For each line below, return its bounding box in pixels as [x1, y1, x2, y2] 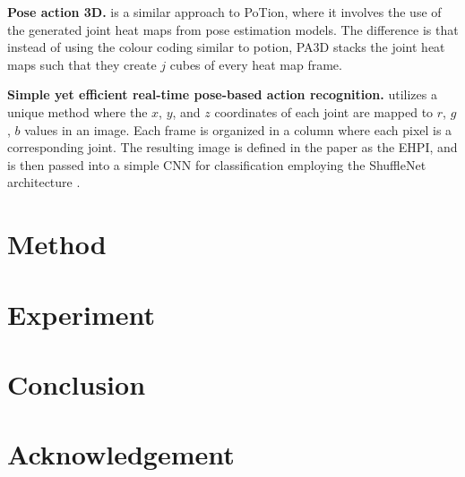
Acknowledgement [7, 436, 235, 473]
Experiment [7, 295, 156, 332]
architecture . [7, 173, 81, 192]
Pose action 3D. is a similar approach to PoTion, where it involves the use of [7, 3, 442, 21]
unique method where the [7, 102, 148, 121]
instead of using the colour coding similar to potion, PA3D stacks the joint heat [7, 38, 445, 56]
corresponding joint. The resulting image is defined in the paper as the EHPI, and [7, 138, 458, 157]
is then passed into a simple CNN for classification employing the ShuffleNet [7, 155, 426, 174]
